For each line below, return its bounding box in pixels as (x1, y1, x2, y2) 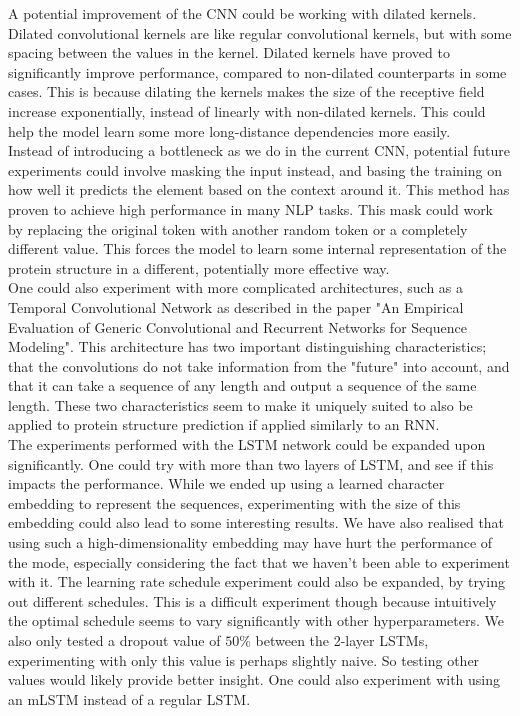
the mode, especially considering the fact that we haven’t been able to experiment (8, 551, 510, 572)
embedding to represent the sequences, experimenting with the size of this (8, 492, 461, 513)
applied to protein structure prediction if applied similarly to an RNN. (8, 414, 440, 435)
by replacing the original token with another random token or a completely (8, 218, 468, 239)
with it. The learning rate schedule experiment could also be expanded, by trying (8, 571, 505, 592)
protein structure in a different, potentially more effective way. (8, 257, 390, 278)
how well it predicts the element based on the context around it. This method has (8, 179, 510, 200)
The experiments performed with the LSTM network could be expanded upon (8, 434, 486, 455)
